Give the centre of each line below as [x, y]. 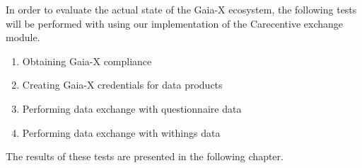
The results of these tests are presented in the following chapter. [145, 156]
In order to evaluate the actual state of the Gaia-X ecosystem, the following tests [181, 9]
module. [23, 37]
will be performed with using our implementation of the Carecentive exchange [175, 23]
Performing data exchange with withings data [121, 132]
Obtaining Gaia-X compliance [87, 61]
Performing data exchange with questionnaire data [132, 108]
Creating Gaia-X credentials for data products [122, 85]
